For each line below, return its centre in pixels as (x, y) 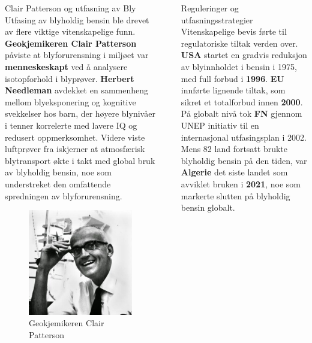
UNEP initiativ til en (220, 125)
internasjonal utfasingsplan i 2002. (244, 137)
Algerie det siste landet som (234, 172)
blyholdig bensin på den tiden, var (244, 160)
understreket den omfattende (58, 183)
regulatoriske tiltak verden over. (239, 43)
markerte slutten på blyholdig (235, 195)
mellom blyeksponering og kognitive (70, 101)
